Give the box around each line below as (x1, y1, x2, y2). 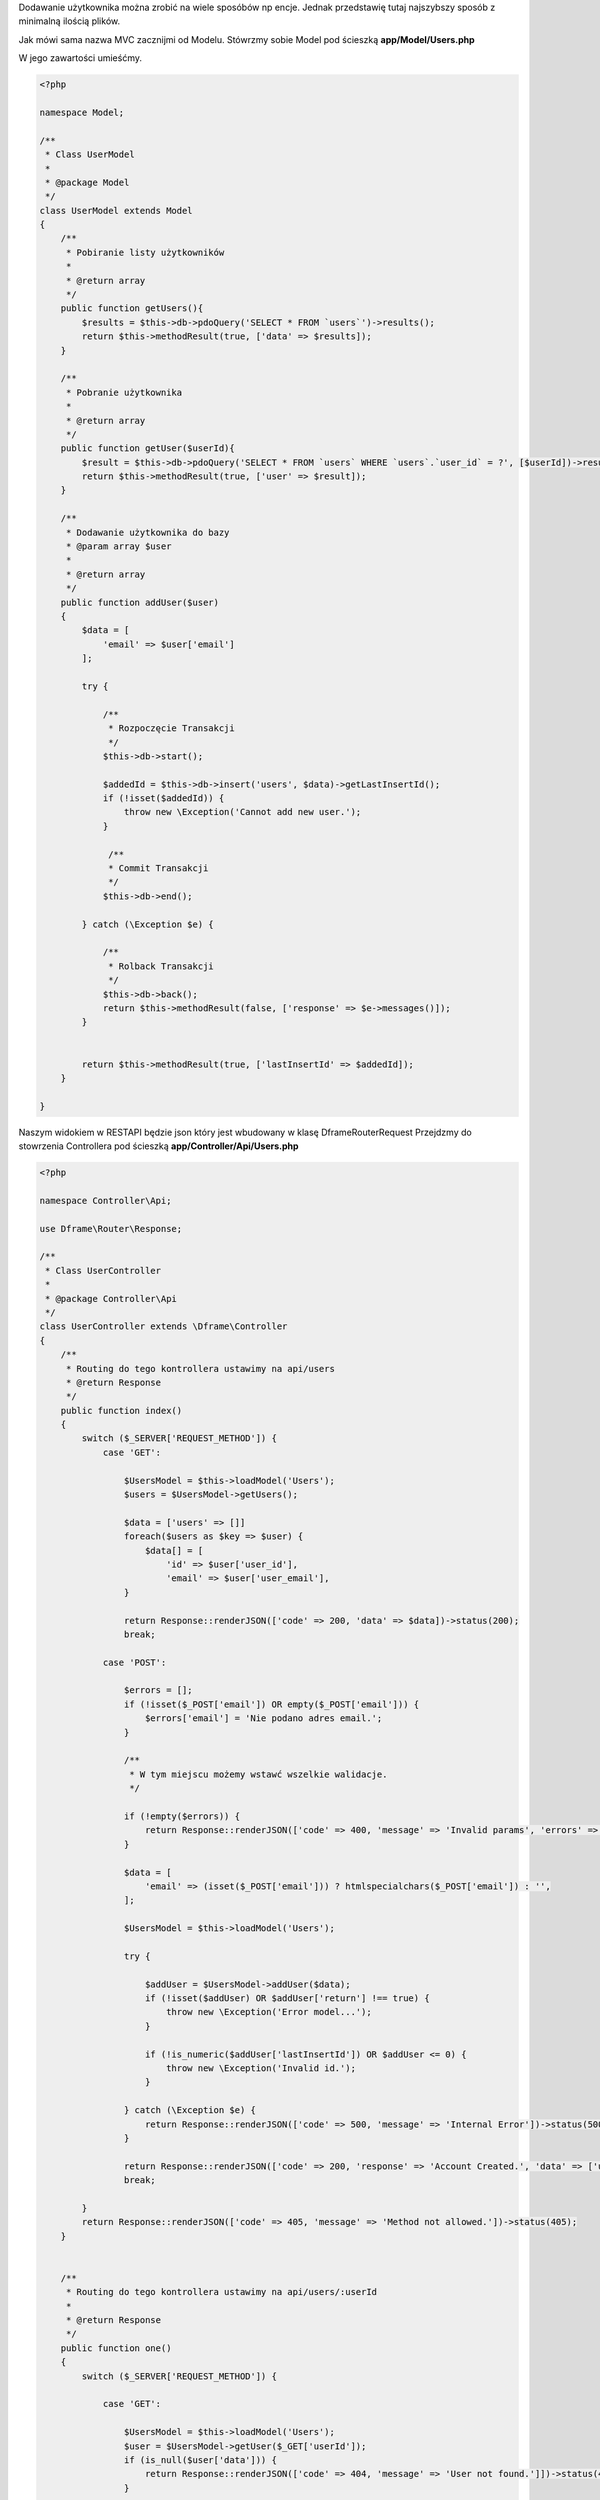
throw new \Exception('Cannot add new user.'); (123, 806, 362, 818)
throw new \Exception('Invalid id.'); (165, 2063, 357, 2074)
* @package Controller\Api (45, 1293, 177, 1304)
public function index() (60, 1405, 183, 1416)
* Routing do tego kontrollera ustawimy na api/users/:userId (65, 2286, 378, 2298)
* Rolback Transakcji (108, 960, 214, 972)
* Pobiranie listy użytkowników (65, 246, 225, 258)
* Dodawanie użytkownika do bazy (65, 526, 230, 538)
